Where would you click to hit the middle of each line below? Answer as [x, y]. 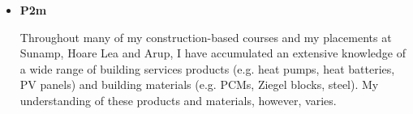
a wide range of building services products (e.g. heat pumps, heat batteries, [207, 68]
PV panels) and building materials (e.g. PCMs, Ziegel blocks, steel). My [199, 84]
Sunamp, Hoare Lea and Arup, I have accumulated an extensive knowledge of [213, 53]
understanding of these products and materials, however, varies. [178, 100]
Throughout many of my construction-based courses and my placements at [206, 37]
